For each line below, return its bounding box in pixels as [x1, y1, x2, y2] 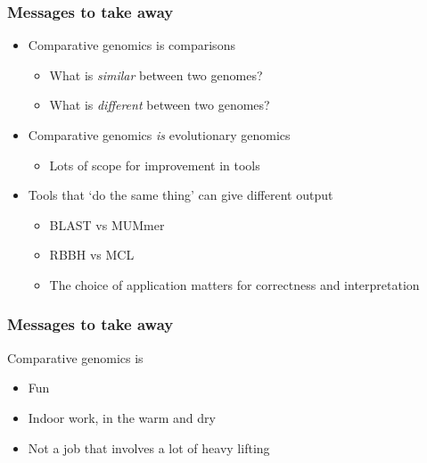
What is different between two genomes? [49, 95, 270, 114]
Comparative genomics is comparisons [28, 36, 235, 54]
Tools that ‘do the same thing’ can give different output [28, 186, 333, 204]
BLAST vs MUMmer [49, 215, 165, 234]
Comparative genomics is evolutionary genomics [28, 126, 291, 144]
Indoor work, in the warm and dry [28, 408, 216, 426]
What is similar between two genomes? [49, 65, 263, 84]
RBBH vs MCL [49, 245, 135, 264]
